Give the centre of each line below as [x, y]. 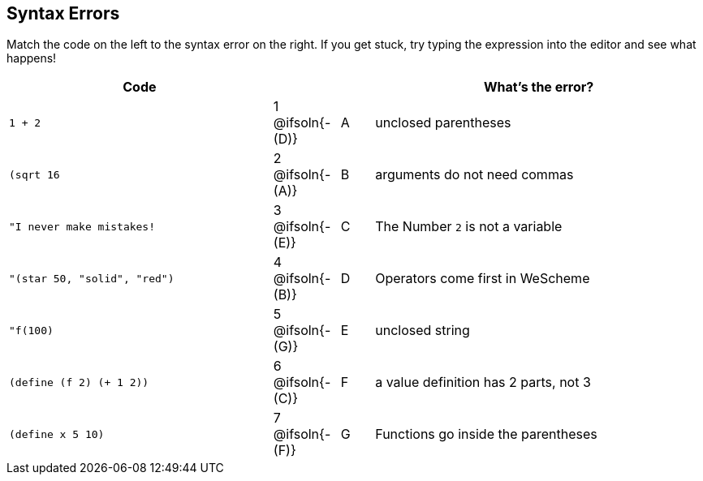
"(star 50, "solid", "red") [92, 278]
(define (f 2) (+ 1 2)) [79, 382]
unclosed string [423, 331]
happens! [32, 58]
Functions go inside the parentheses [486, 434]
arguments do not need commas [474, 175]
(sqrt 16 [35, 174]
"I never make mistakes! [82, 226]
